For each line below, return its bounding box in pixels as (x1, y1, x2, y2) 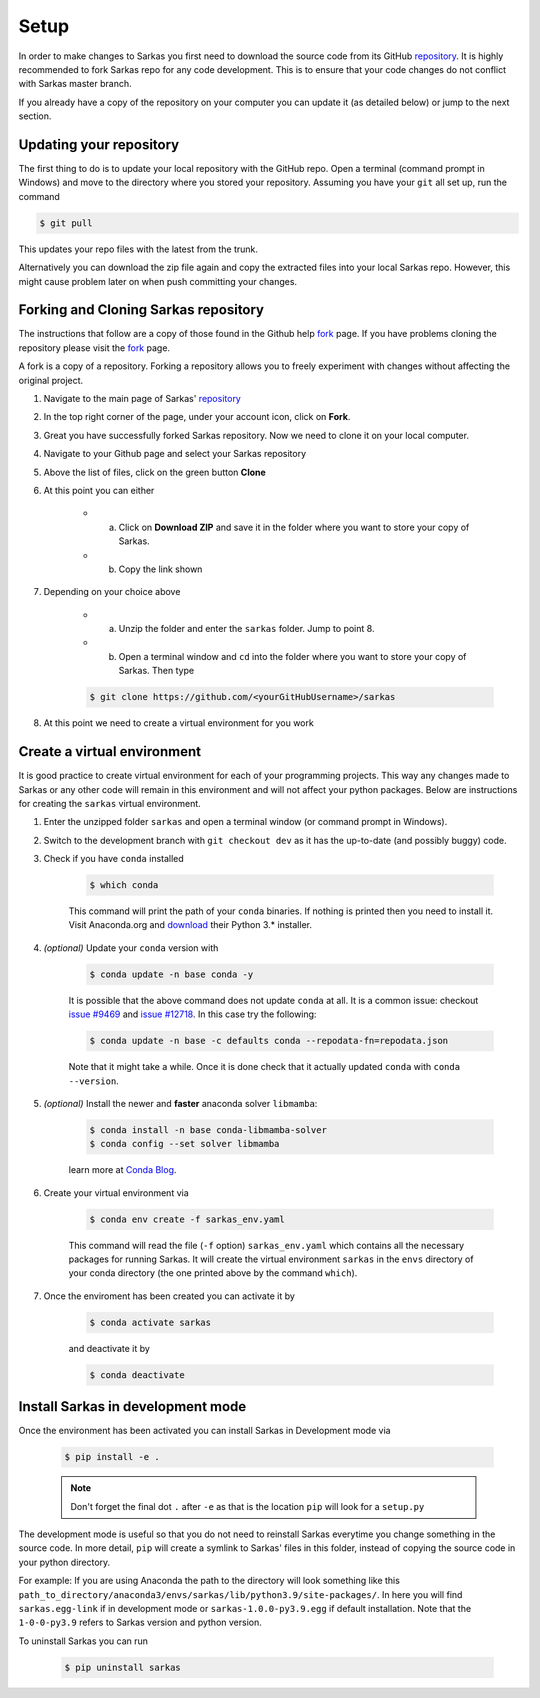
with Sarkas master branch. (18, 78, 132, 90)
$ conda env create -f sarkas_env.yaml (89, 1213, 285, 1225)
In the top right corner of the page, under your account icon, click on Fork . (43, 411, 351, 423)
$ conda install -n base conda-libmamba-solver (89, 1124, 327, 1135)
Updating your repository (18, 136, 180, 153)
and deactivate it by (68, 1342, 150, 1354)
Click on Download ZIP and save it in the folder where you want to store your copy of (118, 521, 470, 533)
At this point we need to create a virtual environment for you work (43, 717, 314, 729)
